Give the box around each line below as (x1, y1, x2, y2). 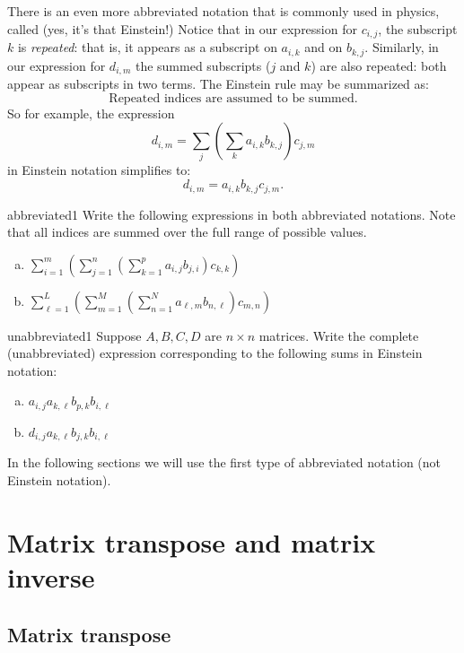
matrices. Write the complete (258, 326, 419, 344)
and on (304, 38, 343, 57)
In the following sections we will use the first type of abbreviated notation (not (7, 453, 441, 472)
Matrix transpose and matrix (7, 523, 376, 560)
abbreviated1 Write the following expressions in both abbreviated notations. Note (7, 205, 456, 223)
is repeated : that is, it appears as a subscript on (17, 38, 277, 57)
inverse (7, 558, 95, 595)
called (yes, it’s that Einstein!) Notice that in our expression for (7, 19, 357, 38)
